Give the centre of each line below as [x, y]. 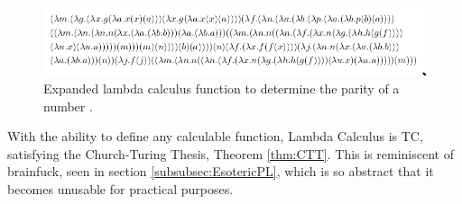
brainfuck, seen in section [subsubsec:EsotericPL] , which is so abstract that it [221, 171]
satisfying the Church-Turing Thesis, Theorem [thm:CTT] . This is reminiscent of [231, 153]
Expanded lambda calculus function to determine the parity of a [222, 89]
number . [68, 106]
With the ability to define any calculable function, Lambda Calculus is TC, [215, 136]
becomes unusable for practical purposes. [120, 189]
